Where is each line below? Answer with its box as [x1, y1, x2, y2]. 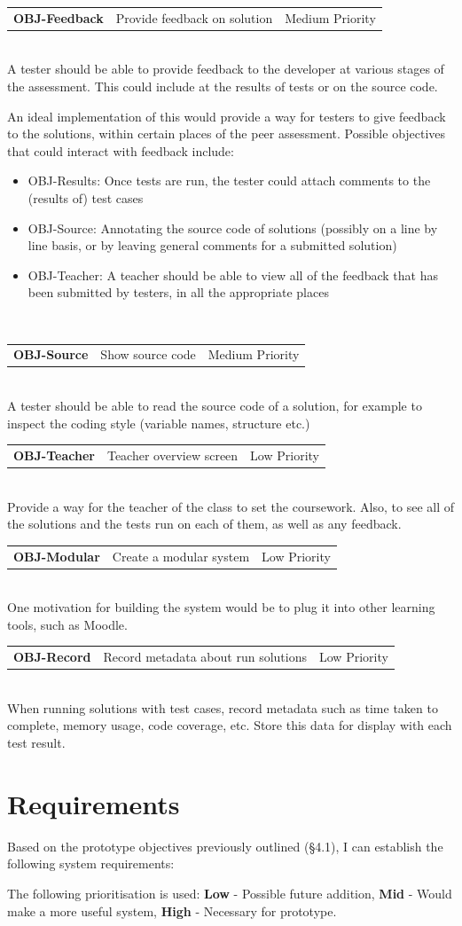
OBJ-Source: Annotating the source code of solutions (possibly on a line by [27, 218, 438, 237]
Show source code [100, 345, 196, 364]
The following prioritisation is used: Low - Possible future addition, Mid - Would [7, 883, 452, 902]
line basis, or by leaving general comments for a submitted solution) [27, 236, 397, 255]
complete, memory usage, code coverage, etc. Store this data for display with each [7, 716, 452, 734]
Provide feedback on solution [115, 8, 273, 27]
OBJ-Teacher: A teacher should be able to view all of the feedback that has [27, 265, 438, 284]
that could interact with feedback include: [7, 141, 234, 160]
